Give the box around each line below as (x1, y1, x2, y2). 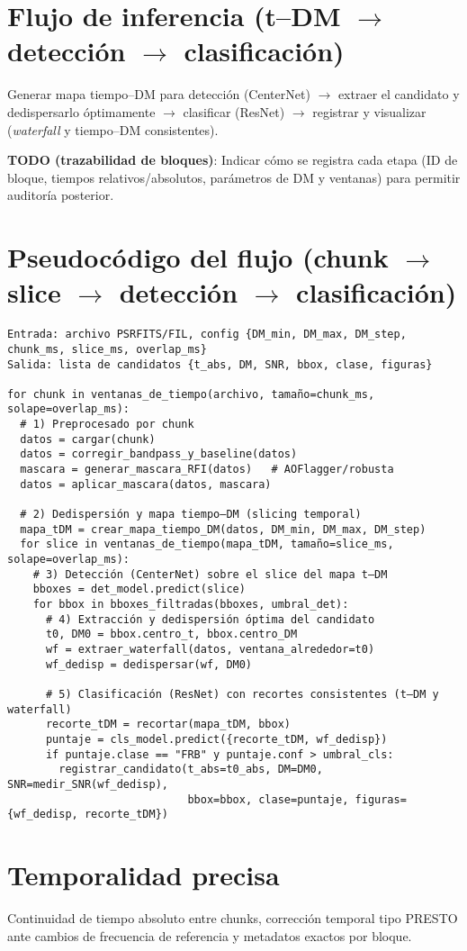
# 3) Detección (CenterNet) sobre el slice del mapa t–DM (32, 567, 388, 581)
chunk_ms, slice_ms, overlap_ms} (7, 342, 207, 356)
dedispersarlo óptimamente (7, 102, 156, 121)
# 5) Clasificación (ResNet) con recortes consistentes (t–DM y (45, 687, 439, 701)
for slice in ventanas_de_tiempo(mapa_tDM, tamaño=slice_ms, (20, 538, 394, 551)
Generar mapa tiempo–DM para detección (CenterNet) (7, 85, 310, 104)
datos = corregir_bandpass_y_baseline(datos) (20, 448, 298, 461)
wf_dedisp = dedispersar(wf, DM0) (45, 657, 253, 671)
